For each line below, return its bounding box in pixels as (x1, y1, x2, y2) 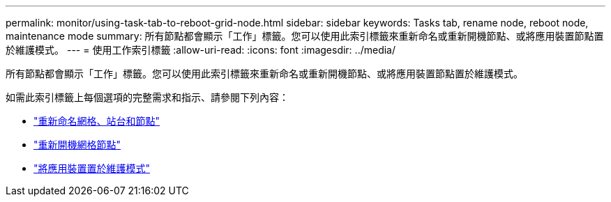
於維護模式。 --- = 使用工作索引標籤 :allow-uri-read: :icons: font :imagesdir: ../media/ (6, 44, 396, 56)
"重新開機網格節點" (33, 139, 121, 150)
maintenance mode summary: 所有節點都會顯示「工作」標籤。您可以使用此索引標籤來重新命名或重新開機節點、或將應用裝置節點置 (6, 30, 604, 42)
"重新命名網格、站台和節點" (33, 115, 160, 127)
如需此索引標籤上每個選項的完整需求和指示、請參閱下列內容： (6, 91, 289, 103)
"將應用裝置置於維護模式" (33, 162, 151, 174)
